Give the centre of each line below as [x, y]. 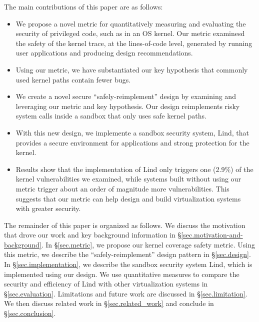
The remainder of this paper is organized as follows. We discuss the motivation [125, 225]
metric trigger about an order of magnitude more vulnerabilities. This [122, 188]
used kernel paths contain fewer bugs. [73, 79]
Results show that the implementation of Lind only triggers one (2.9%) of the [134, 169]
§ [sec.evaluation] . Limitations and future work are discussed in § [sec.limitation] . [126, 293]
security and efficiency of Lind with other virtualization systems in [106, 284]
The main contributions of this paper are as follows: [83, 6]
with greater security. [48, 208]
